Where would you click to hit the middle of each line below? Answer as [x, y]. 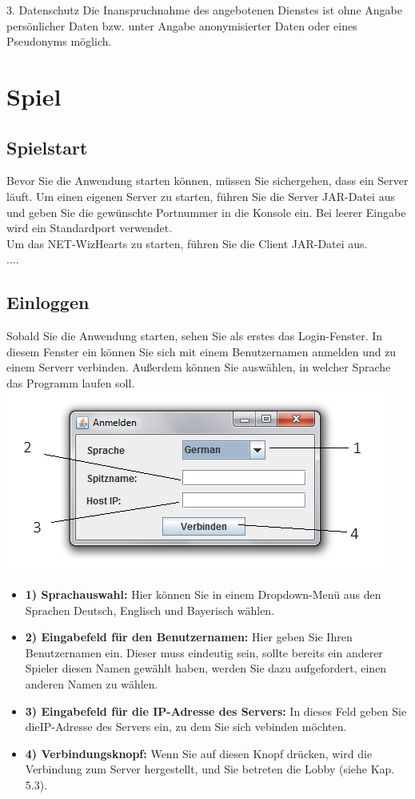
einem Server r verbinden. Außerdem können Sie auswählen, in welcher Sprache [199, 367]
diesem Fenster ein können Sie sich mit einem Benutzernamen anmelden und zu [202, 351]
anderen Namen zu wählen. [92, 684]
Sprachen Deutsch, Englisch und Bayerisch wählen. [150, 610]
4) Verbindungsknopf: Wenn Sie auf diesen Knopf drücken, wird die [199, 753]
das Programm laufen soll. [71, 382]
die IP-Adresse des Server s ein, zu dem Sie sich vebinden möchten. [186, 727]
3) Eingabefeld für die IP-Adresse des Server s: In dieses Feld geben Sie [216, 711]
